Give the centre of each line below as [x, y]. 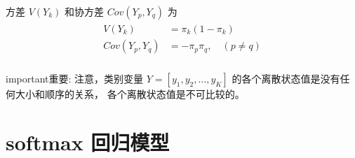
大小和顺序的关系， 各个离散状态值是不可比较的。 [130, 94]
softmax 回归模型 [88, 142]
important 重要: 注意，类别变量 [75, 79]
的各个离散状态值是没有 [286, 79]
